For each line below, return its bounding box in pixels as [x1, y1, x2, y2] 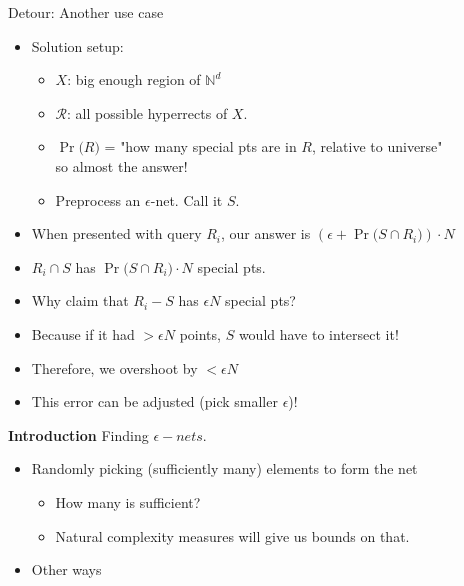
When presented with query [31, 223, 202, 244]
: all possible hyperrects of [67, 102, 228, 123]
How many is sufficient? [55, 491, 201, 512]
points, [179, 323, 221, 344]
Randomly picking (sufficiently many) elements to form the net [31, 458, 418, 479]
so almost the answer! [55, 155, 188, 176]
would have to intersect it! [238, 323, 399, 344]
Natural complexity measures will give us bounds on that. [55, 525, 410, 546]
